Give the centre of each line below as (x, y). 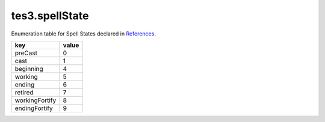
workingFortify (36, 100)
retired (24, 92)
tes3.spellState (50, 16)
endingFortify (34, 108)
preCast (26, 53)
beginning (29, 69)
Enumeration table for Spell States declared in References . (84, 34)
